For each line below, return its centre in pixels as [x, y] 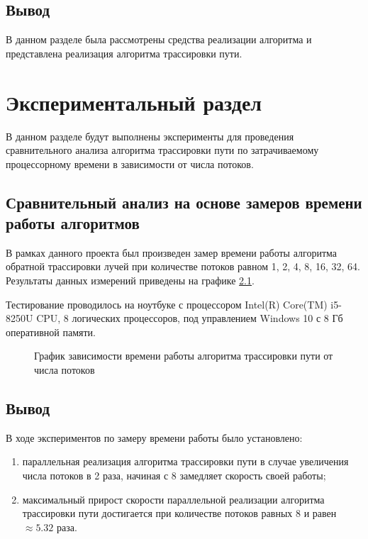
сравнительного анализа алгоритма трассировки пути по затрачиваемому [162, 150]
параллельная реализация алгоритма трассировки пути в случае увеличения [185, 461]
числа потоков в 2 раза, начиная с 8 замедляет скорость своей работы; [174, 476]
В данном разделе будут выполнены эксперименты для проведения [150, 136]
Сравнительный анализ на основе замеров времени [184, 202]
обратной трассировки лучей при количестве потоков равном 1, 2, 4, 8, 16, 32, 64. [183, 266]
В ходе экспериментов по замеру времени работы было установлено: [154, 437]
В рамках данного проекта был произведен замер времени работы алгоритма [171, 252]
